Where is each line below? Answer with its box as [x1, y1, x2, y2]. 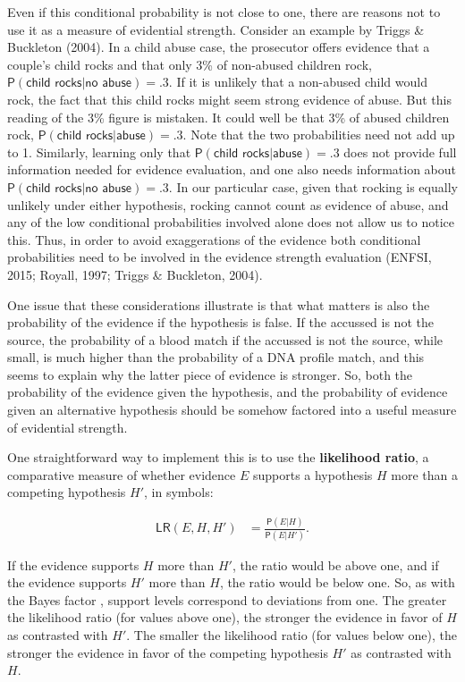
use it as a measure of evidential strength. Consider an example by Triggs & [7, 20, 425, 38]
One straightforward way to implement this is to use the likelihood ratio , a [7, 448, 429, 467]
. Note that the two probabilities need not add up [182, 125, 455, 144]
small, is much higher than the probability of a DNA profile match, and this [7, 348, 425, 366]
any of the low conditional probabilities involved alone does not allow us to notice [7, 213, 455, 232]
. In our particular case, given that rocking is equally [168, 177, 458, 196]
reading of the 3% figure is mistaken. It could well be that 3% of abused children [7, 107, 450, 126]
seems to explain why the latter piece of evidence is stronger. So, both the [7, 365, 413, 383]
